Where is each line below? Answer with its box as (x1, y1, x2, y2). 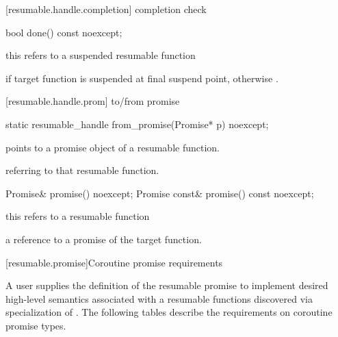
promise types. (5, 318, 66, 332)
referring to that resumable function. (5, 163, 159, 177)
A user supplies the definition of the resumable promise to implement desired (5, 278, 328, 292)
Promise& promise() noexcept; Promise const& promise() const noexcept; (5, 186, 314, 200)
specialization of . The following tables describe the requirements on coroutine (5, 305, 333, 319)
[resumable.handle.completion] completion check (5, 2, 207, 16)
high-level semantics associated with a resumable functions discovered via (5, 291, 313, 305)
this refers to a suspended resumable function (5, 48, 196, 62)
